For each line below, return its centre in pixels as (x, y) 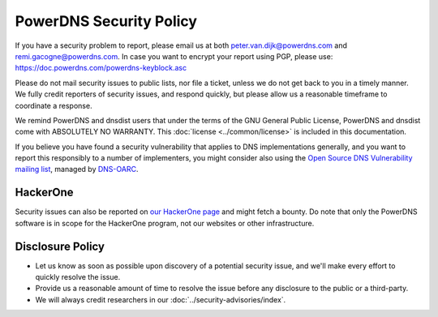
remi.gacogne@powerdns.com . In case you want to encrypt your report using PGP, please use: (174, 56)
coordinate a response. (54, 105)
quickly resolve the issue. (78, 277)
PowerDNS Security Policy (106, 21)
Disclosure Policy (60, 246)
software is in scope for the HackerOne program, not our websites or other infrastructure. (165, 223)
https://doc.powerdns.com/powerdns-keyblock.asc (101, 68)
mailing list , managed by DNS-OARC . (77, 169)
